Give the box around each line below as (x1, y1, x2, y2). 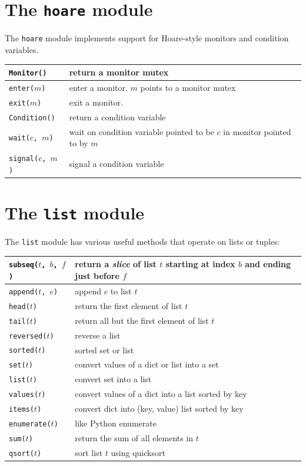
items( (9, 405, 34, 414)
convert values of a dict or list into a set (75, 358, 219, 370)
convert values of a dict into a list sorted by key (75, 388, 247, 400)
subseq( (9, 261, 39, 270)
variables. (5, 43, 39, 55)
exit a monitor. (69, 96, 124, 108)
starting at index (165, 258, 235, 270)
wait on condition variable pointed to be (69, 125, 214, 137)
